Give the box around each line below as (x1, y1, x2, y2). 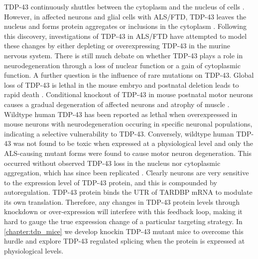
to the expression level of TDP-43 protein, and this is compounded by (4, 177, 217, 187)
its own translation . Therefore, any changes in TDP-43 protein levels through (4, 196, 240, 207)
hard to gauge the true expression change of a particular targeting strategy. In (4, 216, 243, 227)
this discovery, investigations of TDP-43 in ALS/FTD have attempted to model (4, 30, 247, 41)
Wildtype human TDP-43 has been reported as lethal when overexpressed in (4, 109, 238, 119)
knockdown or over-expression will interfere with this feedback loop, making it (4, 206, 243, 217)
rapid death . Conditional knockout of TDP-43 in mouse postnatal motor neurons (4, 89, 254, 100)
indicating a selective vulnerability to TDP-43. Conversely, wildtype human (4, 128, 234, 138)
